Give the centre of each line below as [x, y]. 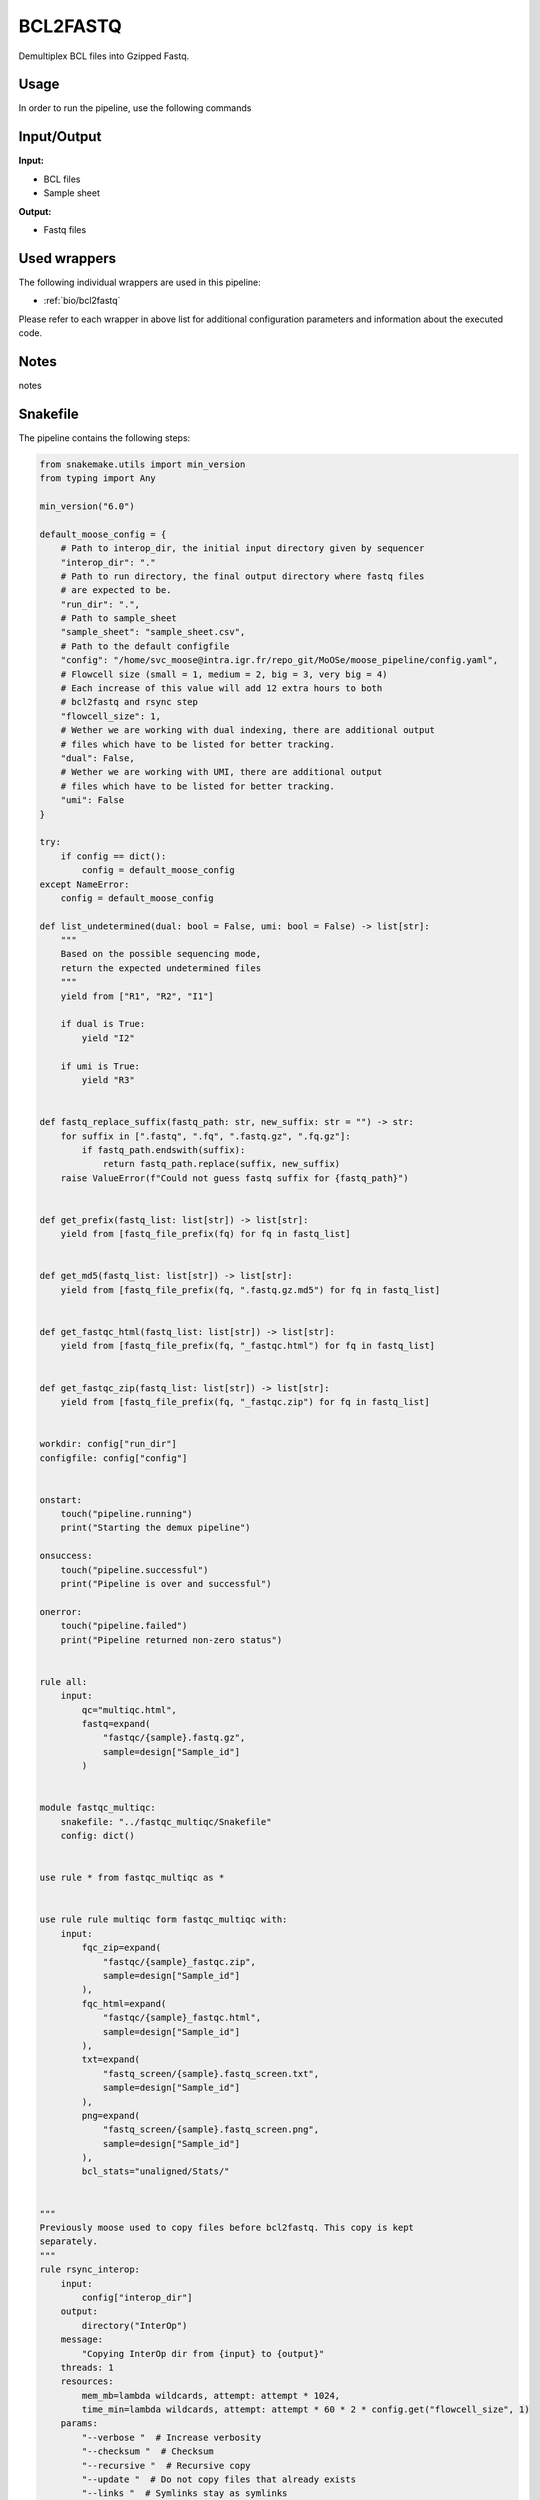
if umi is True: [100, 1066]
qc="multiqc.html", [129, 1709]
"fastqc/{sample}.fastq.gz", [174, 1738]
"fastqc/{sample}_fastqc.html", [182, 2018]
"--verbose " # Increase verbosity [171, 2437]
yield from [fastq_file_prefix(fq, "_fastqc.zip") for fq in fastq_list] [245, 1401]
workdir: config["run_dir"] [108, 1444]
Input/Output [60, 136]
